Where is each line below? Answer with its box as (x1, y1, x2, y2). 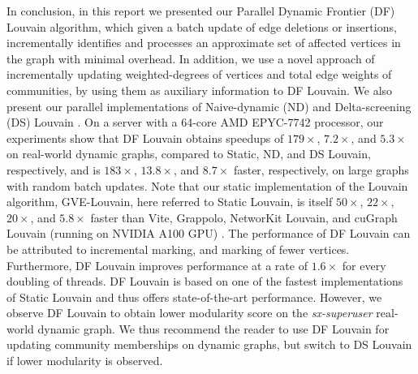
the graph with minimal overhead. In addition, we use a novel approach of (6, 49, 375, 67)
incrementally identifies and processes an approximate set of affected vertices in (6, 34, 401, 51)
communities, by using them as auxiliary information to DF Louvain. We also (6, 81, 393, 98)
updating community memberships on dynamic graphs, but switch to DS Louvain (6, 336, 412, 353)
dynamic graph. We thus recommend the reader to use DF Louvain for (37, 320, 390, 337)
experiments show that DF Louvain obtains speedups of (6, 129, 284, 146)
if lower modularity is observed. (6, 352, 163, 369)
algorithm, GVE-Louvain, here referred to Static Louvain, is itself (6, 193, 333, 210)
